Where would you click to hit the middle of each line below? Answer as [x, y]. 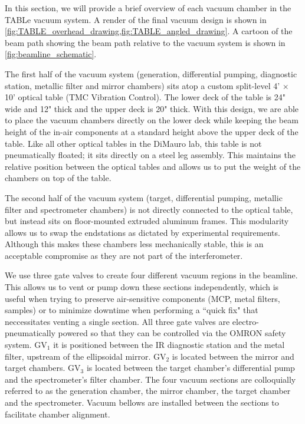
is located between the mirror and [233, 356]
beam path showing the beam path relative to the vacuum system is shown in [145, 42]
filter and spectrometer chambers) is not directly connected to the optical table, [149, 209]
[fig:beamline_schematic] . [51, 54]
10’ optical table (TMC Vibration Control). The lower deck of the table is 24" [145, 97]
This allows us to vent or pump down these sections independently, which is [142, 287]
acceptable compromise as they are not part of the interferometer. [124, 255]
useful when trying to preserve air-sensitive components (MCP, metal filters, [142, 298]
